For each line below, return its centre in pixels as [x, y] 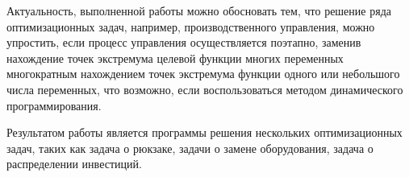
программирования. [54, 105]
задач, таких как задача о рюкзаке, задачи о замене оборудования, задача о [190, 148]
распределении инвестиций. [74, 164]
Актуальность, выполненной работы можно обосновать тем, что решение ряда [199, 10]
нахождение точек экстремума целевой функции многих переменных [175, 58]
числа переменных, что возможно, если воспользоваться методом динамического [205, 89]
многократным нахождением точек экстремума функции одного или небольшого [203, 74]
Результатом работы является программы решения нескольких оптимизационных [204, 132]
